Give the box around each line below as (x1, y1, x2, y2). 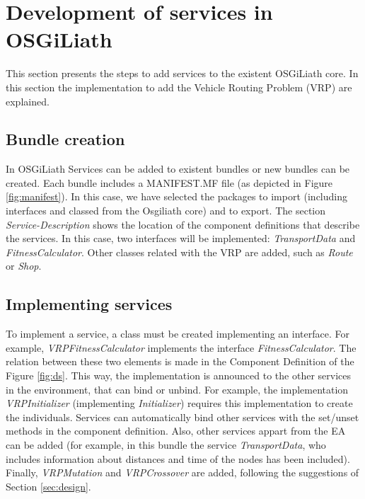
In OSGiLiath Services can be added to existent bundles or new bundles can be (6, 161, 350, 176)
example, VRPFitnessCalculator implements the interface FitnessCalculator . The (6, 340, 357, 355)
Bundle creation (6, 128, 125, 150)
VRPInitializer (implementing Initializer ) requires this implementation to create (6, 396, 353, 411)
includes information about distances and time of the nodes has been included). (6, 451, 350, 466)
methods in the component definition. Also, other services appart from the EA (6, 423, 346, 438)
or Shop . (6, 258, 42, 273)
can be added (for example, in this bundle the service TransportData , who (6, 437, 326, 452)
